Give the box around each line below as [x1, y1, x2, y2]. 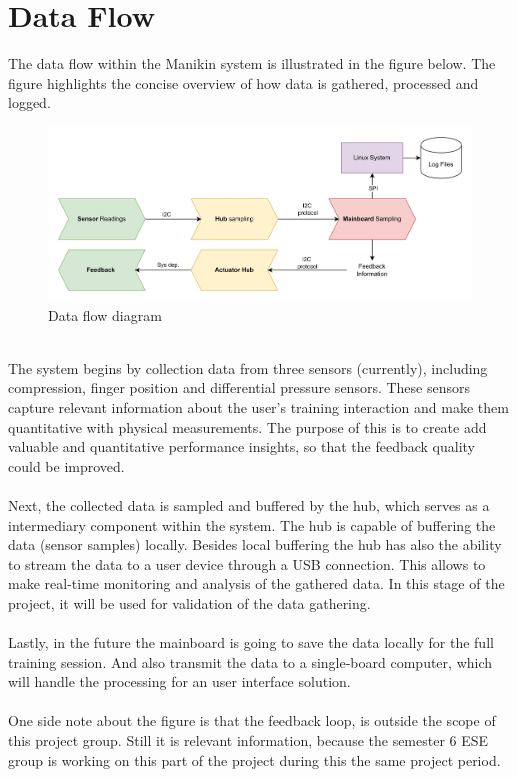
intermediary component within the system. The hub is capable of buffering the [8, 514, 496, 535]
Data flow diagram [48, 304, 162, 325]
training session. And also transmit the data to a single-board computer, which [8, 651, 493, 672]
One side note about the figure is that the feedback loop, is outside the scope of [8, 710, 496, 731]
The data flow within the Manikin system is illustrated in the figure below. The [8, 53, 496, 74]
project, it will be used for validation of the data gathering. [8, 592, 371, 613]
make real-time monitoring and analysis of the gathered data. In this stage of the [8, 573, 505, 594]
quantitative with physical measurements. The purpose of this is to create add [8, 416, 487, 437]
